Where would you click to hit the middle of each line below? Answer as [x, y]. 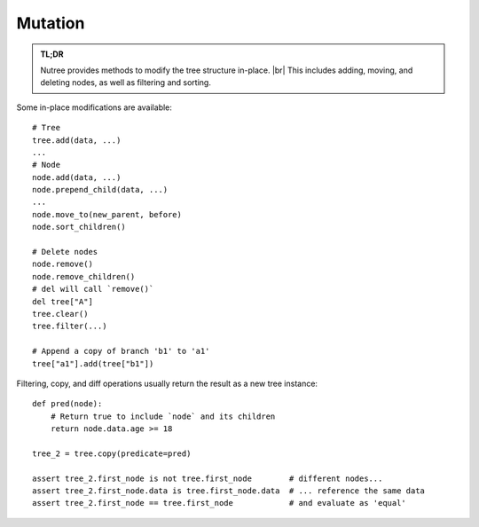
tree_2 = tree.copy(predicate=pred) [112, 453]
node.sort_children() [79, 227]
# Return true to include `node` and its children [163, 416]
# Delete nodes [65, 252]
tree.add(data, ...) [77, 140]
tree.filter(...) [70, 326]
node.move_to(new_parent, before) [107, 214]
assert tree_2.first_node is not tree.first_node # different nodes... [208, 478]
